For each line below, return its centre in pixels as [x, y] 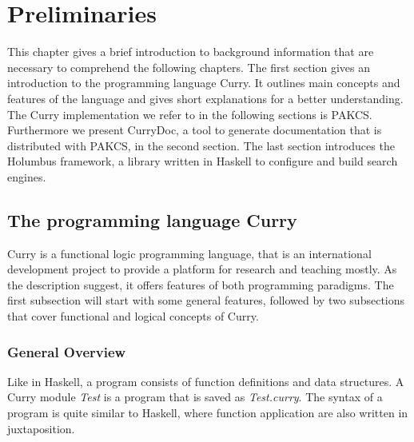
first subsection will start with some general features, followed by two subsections [206, 300]
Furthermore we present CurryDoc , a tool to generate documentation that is [195, 130]
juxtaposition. [41, 428]
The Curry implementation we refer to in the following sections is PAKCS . [190, 114]
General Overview [67, 351]
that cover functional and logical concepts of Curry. [133, 316]
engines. [27, 176]
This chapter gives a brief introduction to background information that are [191, 52]
